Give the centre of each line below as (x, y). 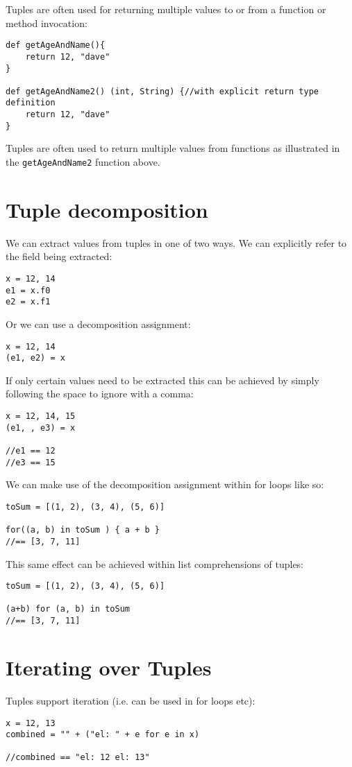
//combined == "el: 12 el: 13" (78, 758)
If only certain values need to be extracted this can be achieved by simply (162, 380)
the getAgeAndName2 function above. (83, 162)
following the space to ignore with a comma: (100, 394)
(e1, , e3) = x (41, 428)
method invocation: (47, 23)
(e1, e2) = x (35, 358)
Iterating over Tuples (109, 667)
